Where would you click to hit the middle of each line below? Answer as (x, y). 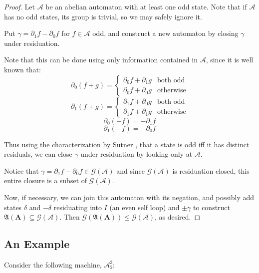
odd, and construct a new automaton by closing (165, 33)
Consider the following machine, (53, 264)
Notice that (21, 170)
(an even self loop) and (144, 207)
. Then (70, 217)
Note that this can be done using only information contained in (101, 60)
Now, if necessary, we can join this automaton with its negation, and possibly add (129, 197)
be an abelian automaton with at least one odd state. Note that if (146, 6)
